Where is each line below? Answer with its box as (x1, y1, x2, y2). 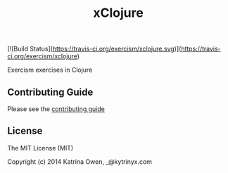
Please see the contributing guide (7, 105, 106, 113)
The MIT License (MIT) (7, 143, 74, 152)
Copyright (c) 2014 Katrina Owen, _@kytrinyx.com (7, 157, 153, 166)
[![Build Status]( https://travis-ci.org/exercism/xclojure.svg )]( (7, 44, 182, 53)
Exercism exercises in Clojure (7, 65, 93, 75)
